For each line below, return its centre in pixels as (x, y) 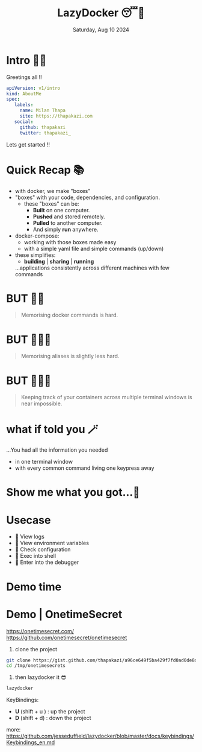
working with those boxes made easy (70, 242)
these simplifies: (35, 255)
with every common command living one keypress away (84, 468)
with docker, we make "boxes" (53, 191)
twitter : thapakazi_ (45, 133)
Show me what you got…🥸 (73, 492)
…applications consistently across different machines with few (92, 268)
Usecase (29, 520)
